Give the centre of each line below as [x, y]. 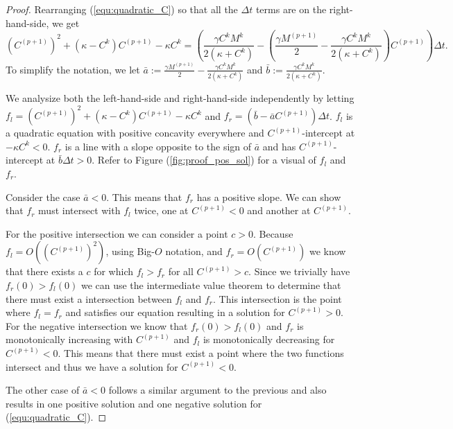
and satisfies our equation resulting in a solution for [175, 312]
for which [114, 271]
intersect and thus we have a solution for [92, 366]
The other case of [43, 390]
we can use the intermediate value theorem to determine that [211, 284]
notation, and [194, 251]
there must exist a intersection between [89, 298]
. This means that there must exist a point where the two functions [201, 352]
